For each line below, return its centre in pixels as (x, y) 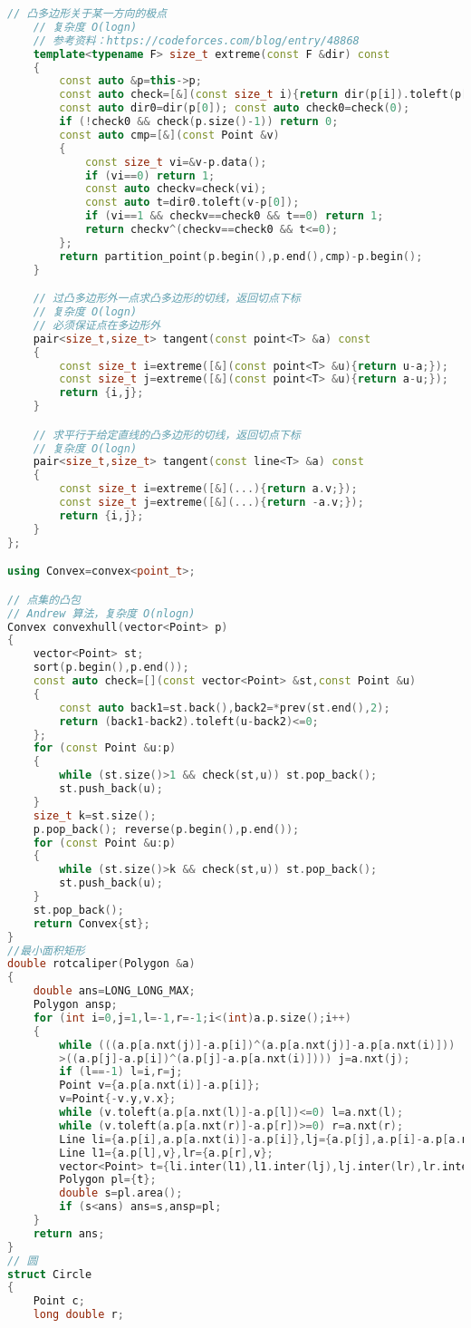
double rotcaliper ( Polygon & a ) (101, 964)
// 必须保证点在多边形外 (97, 325)
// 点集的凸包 (44, 600)
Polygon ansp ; (75, 1004)
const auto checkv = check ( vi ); (176, 189)
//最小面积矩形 (46, 950)
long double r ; (78, 1315)
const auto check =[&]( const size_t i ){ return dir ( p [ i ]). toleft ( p (260, 95)
